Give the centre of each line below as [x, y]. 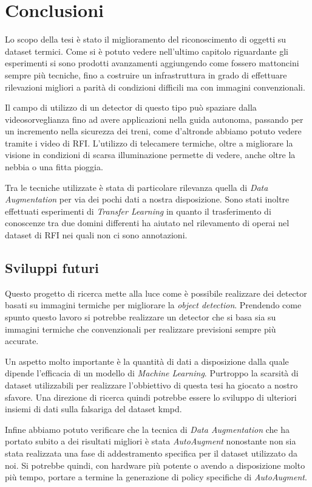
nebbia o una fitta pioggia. [54, 167]
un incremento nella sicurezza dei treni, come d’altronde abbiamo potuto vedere [153, 131]
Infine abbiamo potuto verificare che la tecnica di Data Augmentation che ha [148, 429]
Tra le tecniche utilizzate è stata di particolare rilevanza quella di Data [137, 187]
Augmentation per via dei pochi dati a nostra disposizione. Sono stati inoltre [147, 199]
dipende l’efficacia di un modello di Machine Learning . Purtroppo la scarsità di [152, 373]
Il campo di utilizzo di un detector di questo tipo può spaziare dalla [131, 107]
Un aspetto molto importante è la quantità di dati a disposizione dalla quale [147, 361]
